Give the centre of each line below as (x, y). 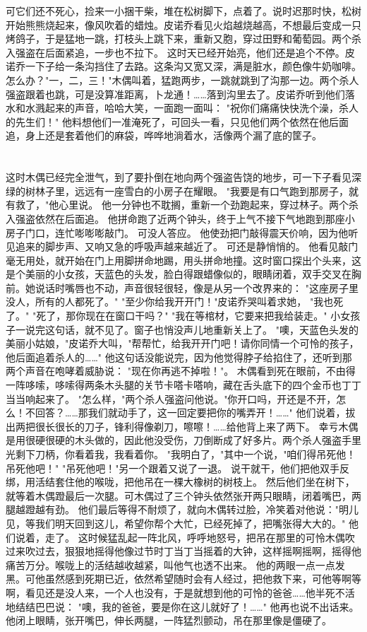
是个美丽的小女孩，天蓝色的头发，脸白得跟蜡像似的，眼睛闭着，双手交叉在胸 (183, 274)
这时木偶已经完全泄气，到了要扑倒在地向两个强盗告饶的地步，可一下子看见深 (183, 177)
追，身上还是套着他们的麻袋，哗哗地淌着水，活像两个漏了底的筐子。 (164, 135)
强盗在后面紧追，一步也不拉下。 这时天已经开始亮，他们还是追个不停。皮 (185, 52)
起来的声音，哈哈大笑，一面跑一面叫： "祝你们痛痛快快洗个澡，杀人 (201, 108)
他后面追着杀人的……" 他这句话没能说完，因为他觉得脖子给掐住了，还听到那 (179, 357)
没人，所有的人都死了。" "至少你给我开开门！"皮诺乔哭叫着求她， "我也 (170, 302)
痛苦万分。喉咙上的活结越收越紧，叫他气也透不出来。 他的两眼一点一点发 (175, 564)
